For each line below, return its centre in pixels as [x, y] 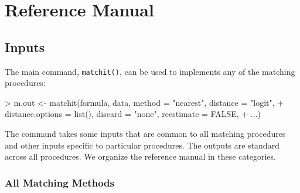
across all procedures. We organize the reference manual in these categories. [140, 156]
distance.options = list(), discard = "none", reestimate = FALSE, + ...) [133, 114]
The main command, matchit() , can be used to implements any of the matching [150, 71]
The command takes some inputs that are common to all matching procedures [145, 134]
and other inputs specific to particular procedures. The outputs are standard [142, 145]
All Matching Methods [59, 182]
